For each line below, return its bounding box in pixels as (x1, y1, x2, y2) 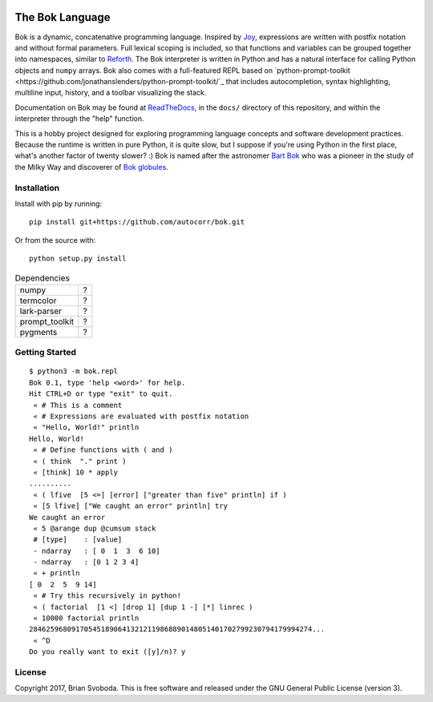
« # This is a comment (33, 401, 123, 409)
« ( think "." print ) (33, 457, 127, 466)
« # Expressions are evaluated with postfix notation (33, 412, 249, 421)
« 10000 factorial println (33, 614, 140, 623)
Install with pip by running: (14, 199, 103, 208)
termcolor (19, 295, 57, 306)
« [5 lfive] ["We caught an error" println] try (33, 502, 229, 510)
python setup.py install (29, 254, 127, 264)
